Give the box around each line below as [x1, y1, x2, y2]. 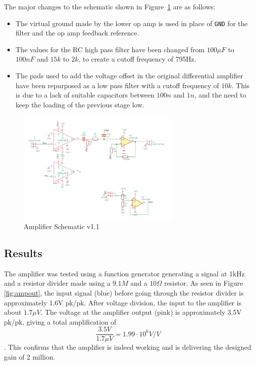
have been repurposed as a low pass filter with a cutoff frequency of [15, 80, 219, 90]
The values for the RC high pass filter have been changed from [15, 44, 205, 54]
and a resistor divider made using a [4, 278, 111, 288]
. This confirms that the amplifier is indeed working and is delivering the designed [4, 342, 252, 352]
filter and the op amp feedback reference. [15, 28, 139, 38]
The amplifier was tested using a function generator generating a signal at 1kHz [4, 268, 245, 278]
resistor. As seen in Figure [164, 278, 243, 288]
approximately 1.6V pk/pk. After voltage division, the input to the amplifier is [4, 297, 242, 307]
